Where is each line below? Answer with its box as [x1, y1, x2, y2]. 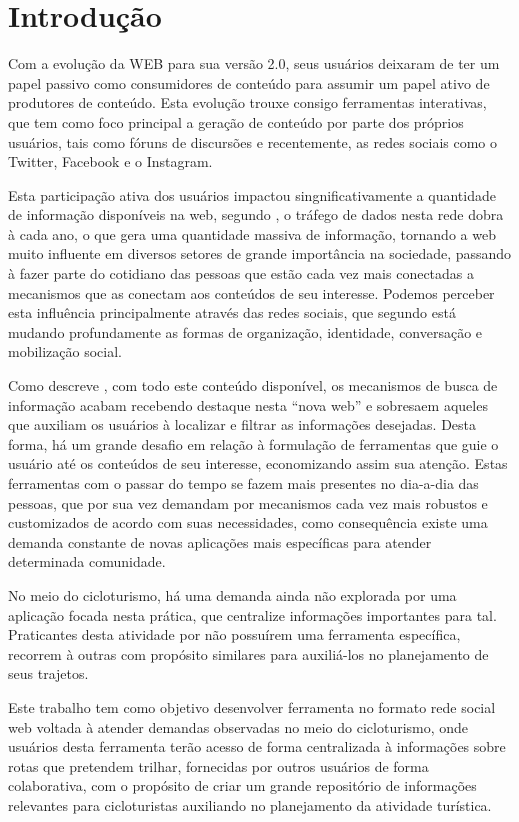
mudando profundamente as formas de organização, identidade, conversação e [8, 321, 483, 342]
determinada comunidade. [8, 551, 166, 572]
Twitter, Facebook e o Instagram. [8, 151, 213, 172]
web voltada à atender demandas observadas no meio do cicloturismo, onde [8, 716, 469, 737]
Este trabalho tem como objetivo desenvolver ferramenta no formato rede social [8, 696, 496, 717]
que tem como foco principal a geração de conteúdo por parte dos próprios [8, 111, 464, 132]
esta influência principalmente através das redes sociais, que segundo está [8, 302, 456, 323]
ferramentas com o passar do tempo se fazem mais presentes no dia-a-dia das [8, 473, 479, 493]
